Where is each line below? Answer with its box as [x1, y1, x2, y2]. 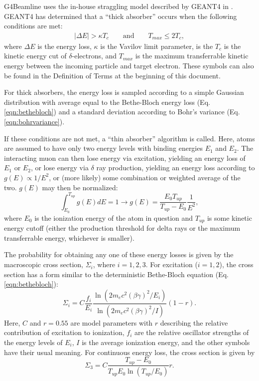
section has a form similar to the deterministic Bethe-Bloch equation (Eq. [4, 269, 229, 279]
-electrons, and [72, 50, 117, 61]
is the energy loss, [37, 40, 92, 51]
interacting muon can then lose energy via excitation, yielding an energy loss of [4, 152, 246, 163]
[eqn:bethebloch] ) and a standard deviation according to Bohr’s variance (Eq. [4, 106, 240, 117]
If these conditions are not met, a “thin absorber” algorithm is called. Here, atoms [4, 133, 255, 143]
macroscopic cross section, [4, 259, 84, 270]
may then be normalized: [42, 182, 118, 192]
